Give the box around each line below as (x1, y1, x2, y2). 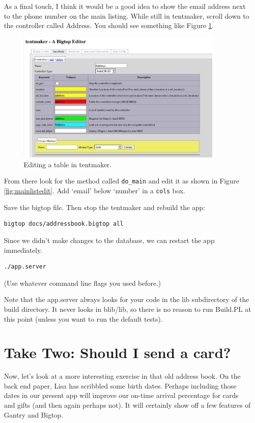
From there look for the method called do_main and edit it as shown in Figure (4, 176, 239, 186)
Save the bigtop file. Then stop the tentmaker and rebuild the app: (4, 202, 205, 212)
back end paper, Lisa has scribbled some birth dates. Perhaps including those (4, 380, 237, 391)
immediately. (4, 244, 42, 255)
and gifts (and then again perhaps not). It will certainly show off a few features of (4, 400, 251, 410)
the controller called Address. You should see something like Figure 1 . (4, 20, 214, 30)
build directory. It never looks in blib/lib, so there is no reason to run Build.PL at (4, 303, 251, 314)
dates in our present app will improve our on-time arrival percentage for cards (4, 390, 239, 400)
